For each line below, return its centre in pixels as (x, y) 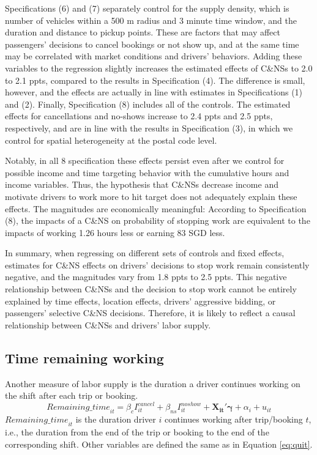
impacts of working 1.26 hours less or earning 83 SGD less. (115, 232)
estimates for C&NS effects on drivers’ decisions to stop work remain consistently (157, 264)
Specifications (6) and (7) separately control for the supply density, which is (147, 8)
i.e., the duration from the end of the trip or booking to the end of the (137, 431)
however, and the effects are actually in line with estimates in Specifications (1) (154, 92)
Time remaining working (84, 357)
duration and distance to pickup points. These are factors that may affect (143, 32)
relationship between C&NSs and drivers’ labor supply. (108, 324)
